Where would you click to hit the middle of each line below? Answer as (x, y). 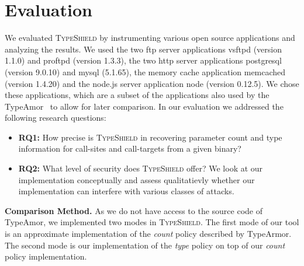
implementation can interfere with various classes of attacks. (126, 191)
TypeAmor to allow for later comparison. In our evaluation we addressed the (144, 106)
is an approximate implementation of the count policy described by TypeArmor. (148, 234)
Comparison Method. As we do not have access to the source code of (134, 210)
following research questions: (56, 118)
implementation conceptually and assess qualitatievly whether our (137, 179)
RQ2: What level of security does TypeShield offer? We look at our (141, 168)
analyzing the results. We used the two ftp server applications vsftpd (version (143, 49)
